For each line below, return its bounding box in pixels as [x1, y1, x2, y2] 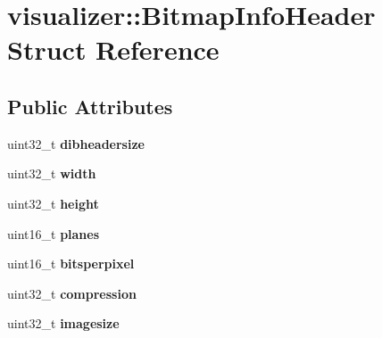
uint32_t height [7, 194, 99, 212]
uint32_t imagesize [7, 314, 120, 333]
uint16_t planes [7, 224, 100, 243]
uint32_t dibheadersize [7, 134, 145, 153]
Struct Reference [7, 31, 220, 68]
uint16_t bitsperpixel [7, 254, 135, 273]
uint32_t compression [7, 284, 137, 302]
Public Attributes [7, 92, 173, 120]
